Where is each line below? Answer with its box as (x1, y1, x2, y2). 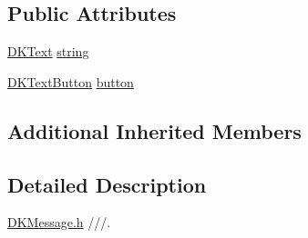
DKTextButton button (7, 72, 134, 91)
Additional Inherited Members (7, 116, 302, 144)
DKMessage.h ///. (7, 213, 111, 232)
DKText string (7, 42, 89, 61)
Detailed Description (7, 170, 207, 198)
